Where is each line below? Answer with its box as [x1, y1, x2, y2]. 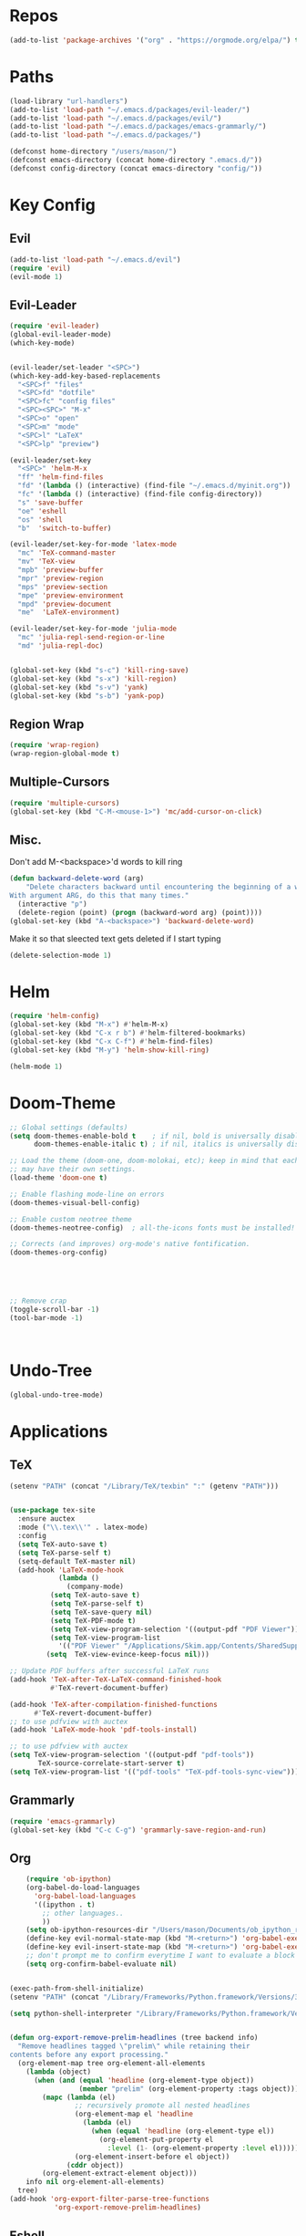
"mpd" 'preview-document [17, 599, 112, 608]
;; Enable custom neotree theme [9, 1214, 132, 1223]
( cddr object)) [66, 2160, 125, 2169]
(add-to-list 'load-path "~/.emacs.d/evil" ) [9, 255, 181, 265]
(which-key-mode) [9, 338, 76, 348]
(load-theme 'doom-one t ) [9, 1173, 107, 1182]
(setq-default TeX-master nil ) [17, 1556, 137, 1565]
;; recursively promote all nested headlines [74, 2101, 250, 2110]
